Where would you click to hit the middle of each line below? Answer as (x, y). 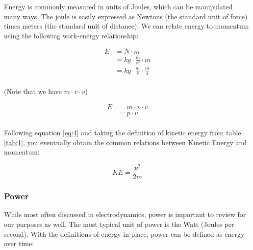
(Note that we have (33, 91)
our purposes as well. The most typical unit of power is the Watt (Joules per (119, 224)
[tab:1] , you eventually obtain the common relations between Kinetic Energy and (126, 142)
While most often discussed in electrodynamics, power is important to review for (125, 214)
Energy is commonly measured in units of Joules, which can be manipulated (118, 6)
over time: (19, 243)
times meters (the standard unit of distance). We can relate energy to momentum (126, 26)
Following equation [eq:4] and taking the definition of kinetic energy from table (123, 133)
